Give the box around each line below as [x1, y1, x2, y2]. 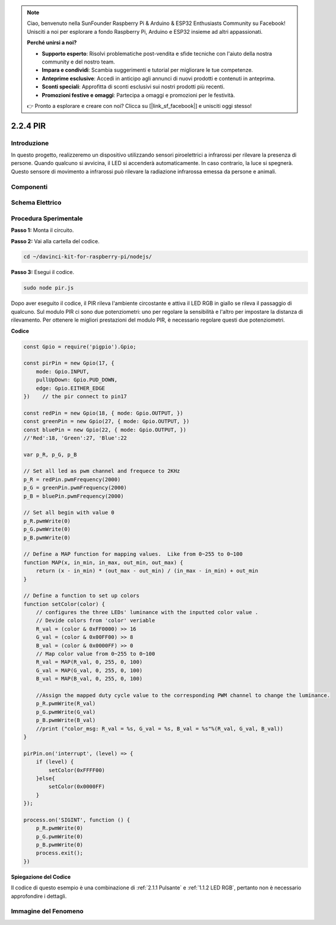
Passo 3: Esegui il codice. [11, 269, 74, 276]
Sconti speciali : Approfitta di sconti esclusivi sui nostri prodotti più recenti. [42, 83, 225, 90]
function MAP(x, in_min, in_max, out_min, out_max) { [23, 559, 183, 566]
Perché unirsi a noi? [27, 39, 77, 46]
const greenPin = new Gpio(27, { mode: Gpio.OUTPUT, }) [23, 418, 190, 425]
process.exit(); [36, 850, 83, 857]
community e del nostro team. [42, 58, 115, 65]
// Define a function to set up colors [23, 592, 140, 599]
